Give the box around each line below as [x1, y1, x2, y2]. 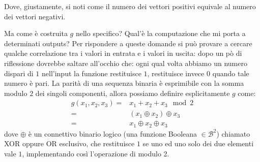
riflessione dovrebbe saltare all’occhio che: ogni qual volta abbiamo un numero [4, 57, 247, 68]
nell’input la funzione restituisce [42, 68, 141, 78]
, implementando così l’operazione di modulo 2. [22, 148, 169, 159]
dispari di [4, 68, 34, 78]
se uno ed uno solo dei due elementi [142, 138, 254, 149]
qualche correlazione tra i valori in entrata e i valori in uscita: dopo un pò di [4, 48, 242, 58]
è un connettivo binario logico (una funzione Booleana [28, 128, 197, 139]
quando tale [212, 68, 249, 78]
